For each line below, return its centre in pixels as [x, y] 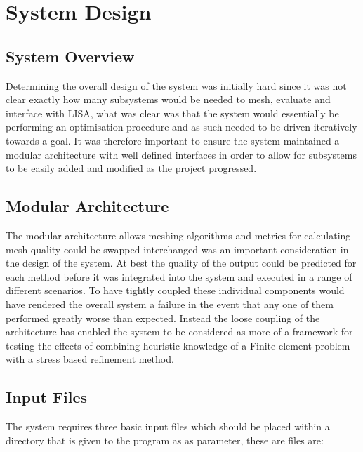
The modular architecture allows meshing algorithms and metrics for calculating [178, 235]
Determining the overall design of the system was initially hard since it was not [176, 85]
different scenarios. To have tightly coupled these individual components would [175, 290]
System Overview [70, 56]
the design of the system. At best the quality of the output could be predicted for [181, 263]
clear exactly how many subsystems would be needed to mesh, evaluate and [168, 99]
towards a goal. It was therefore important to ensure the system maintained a [173, 140]
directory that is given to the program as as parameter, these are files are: [165, 440]
